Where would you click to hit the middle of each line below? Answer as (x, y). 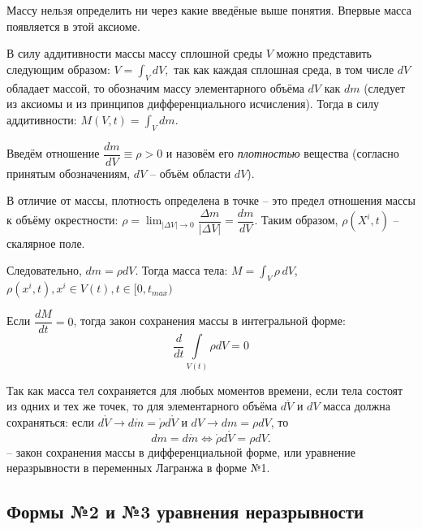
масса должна (357, 406)
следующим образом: (58, 69)
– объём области (190, 173)
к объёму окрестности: (62, 220)
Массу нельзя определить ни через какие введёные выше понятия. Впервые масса (209, 10)
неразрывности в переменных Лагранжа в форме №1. (138, 468)
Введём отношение (53, 153)
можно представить (324, 53)
